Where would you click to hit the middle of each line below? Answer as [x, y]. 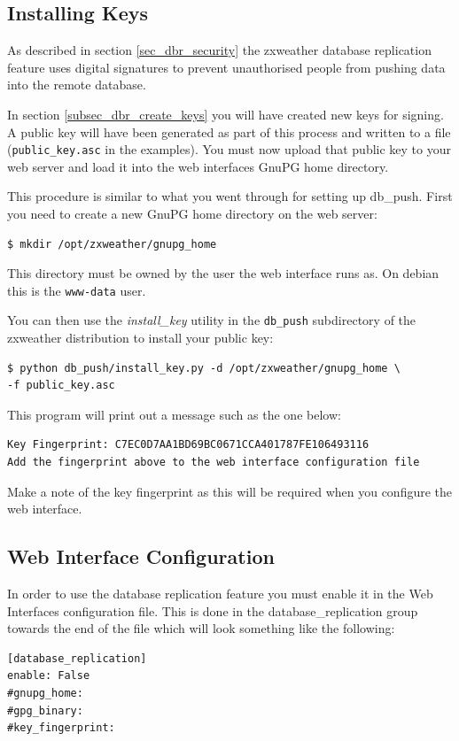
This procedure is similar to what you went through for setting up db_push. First [230, 196]
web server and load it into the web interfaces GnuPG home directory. [198, 166]
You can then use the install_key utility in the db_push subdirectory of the [212, 320]
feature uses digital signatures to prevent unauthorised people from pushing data [226, 67]
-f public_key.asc [61, 386]
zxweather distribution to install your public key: [140, 338]
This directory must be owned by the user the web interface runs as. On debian [223, 273]
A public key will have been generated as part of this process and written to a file [229, 131]
